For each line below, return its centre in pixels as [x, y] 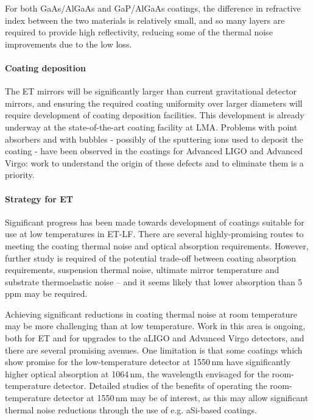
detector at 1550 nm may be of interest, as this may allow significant [181, 398]
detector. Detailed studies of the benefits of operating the [160, 386]
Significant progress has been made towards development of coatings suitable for [155, 222]
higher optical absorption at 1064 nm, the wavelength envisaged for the [137, 373]
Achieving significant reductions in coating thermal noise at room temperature [151, 314]
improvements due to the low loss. [69, 44]
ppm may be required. [46, 294]
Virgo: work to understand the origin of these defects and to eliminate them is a [154, 162]
